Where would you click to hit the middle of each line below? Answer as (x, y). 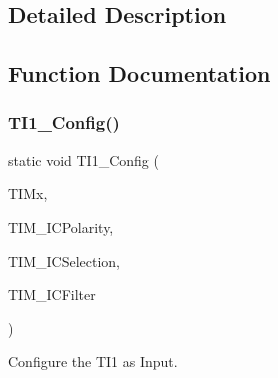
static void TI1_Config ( (83, 159)
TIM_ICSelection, (64, 260)
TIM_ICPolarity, (61, 226)
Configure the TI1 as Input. (93, 361)
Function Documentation (139, 73)
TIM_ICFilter (52, 294)
